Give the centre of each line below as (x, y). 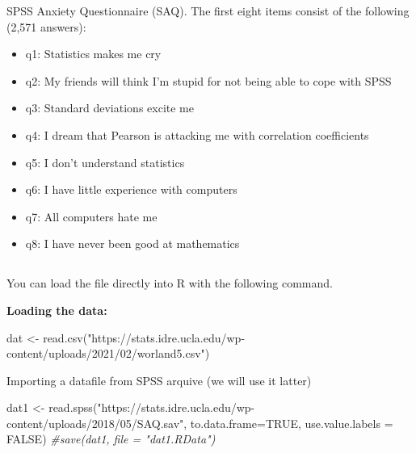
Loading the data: (57, 310)
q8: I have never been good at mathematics (132, 243)
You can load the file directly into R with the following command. (170, 283)
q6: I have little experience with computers (131, 189)
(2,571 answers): (46, 26)
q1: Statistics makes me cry (93, 54)
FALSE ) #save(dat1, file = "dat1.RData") (111, 439)
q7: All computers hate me (91, 216)
